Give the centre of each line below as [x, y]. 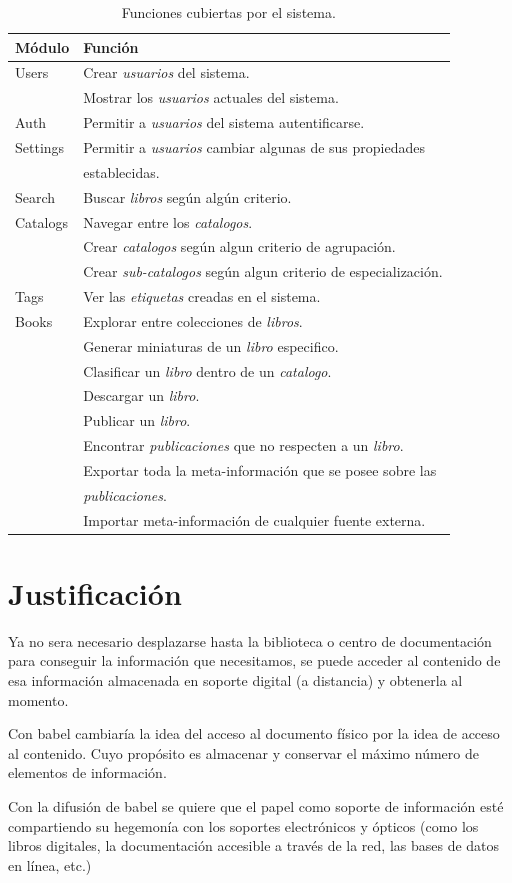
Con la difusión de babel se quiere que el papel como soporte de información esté [256, 806]
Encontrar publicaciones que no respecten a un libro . [243, 445]
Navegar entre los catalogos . [168, 221]
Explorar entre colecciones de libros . [193, 320]
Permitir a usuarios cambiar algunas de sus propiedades [254, 146]
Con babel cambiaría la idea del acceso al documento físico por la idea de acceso [254, 733]
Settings [40, 146]
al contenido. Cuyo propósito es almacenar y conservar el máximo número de [243, 752]
